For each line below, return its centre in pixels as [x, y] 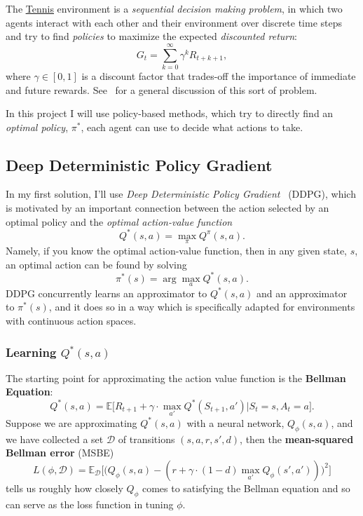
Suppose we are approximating [71, 422]
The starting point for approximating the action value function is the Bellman [176, 378]
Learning [31, 352]
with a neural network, [235, 422]
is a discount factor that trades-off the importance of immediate [219, 75]
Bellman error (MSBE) [60, 453]
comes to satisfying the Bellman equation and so [246, 488]
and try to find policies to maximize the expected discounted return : [151, 36]
